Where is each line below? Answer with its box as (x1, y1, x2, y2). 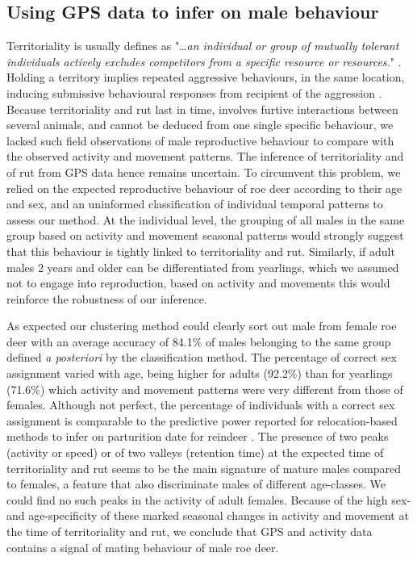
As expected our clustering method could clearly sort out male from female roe (6, 317, 397, 334)
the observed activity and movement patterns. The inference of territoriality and (6, 148, 404, 165)
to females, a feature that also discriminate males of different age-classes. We (6, 475, 386, 492)
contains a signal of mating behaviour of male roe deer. (6, 538, 279, 555)
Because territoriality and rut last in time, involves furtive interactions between (6, 100, 398, 117)
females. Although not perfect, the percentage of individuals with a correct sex (6, 396, 395, 413)
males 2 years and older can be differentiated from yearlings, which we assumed (6, 258, 399, 275)
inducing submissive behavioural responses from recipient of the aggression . (6, 84, 382, 101)
